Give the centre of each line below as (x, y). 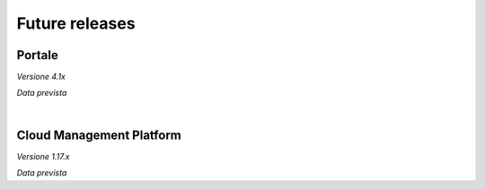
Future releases (76, 23)
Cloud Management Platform (99, 135)
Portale (37, 55)
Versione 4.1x (41, 77)
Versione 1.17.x (43, 156)
